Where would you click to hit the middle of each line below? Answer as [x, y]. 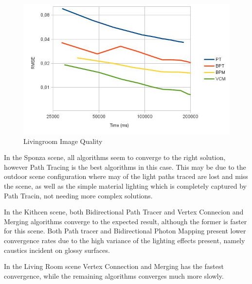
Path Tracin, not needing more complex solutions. [78, 195]
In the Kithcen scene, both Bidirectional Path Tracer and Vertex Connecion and [124, 212]
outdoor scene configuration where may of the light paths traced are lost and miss [126, 176]
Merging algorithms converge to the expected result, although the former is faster [126, 221]
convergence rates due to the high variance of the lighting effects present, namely [125, 240]
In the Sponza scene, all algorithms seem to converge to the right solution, [115, 157]
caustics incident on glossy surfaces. [57, 250]
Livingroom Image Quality [63, 141]
